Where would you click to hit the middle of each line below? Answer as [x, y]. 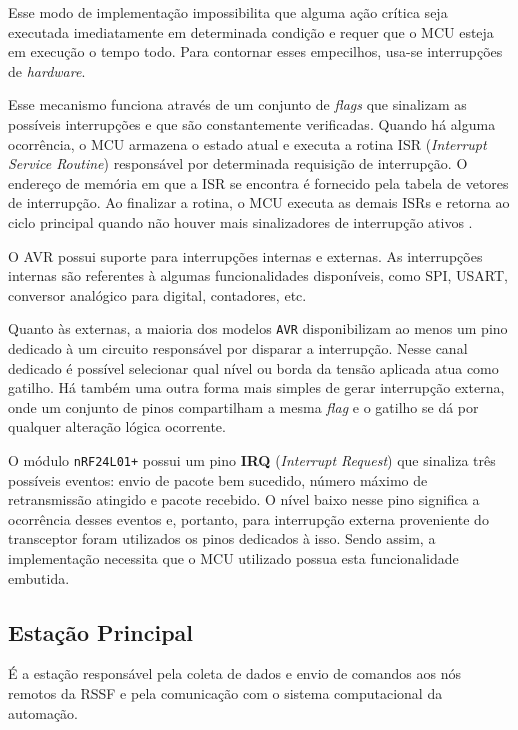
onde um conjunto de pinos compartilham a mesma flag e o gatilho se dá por [243, 406]
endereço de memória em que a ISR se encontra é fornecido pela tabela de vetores [258, 182]
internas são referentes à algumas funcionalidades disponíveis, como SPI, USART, [258, 275]
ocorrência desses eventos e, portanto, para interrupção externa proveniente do [248, 518]
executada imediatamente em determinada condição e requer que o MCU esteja [251, 31]
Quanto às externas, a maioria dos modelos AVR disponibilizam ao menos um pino [258, 328]
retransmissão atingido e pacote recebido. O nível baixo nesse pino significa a [244, 499]
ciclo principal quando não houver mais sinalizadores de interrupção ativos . [240, 221]
